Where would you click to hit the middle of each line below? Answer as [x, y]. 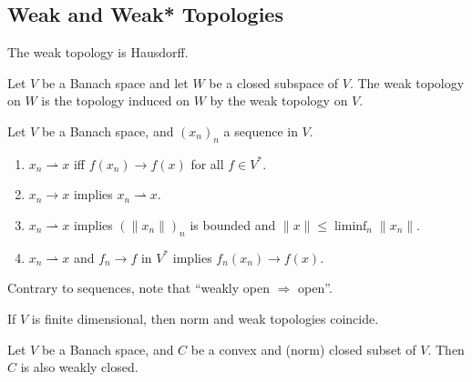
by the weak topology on [279, 101]
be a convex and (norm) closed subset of [303, 349]
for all [207, 163]
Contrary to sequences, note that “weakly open [139, 288]
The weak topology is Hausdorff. [98, 52]
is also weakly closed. [79, 367]
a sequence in [261, 131]
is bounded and [233, 224]
